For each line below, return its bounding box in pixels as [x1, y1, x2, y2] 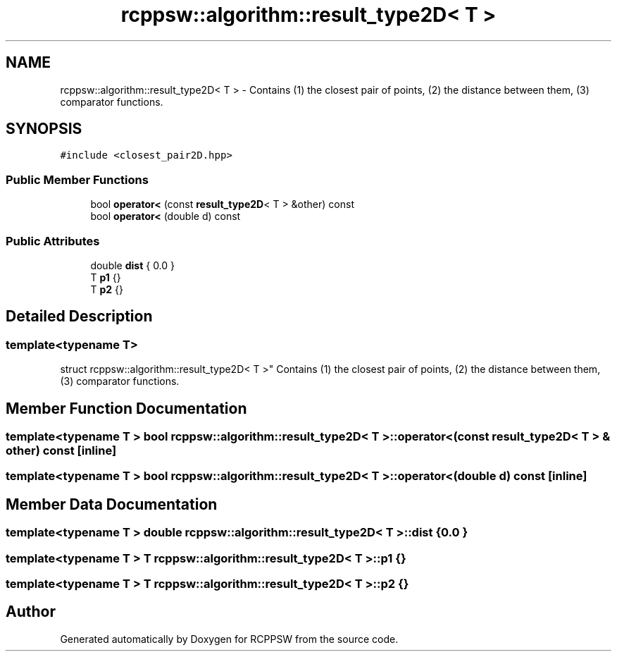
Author [6, 603, 56, 621]
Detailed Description [6, 307, 153, 326]
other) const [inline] [6, 443, 117, 458]
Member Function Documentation [6, 399, 247, 417]
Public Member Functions [6, 172, 149, 187]
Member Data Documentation [6, 495, 218, 513]
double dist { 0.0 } [90, 259, 175, 271]
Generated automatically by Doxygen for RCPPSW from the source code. [60, 632, 399, 645]
